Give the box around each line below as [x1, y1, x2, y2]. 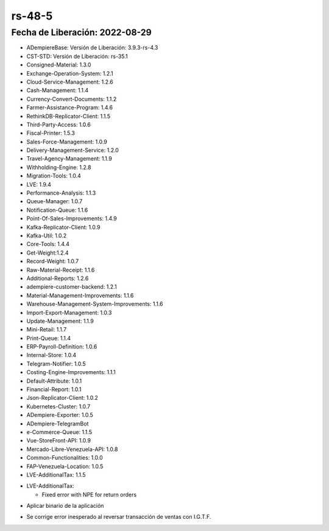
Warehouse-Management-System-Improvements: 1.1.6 [26, 300, 164, 308]
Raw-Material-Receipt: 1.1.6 [26, 266, 95, 273]
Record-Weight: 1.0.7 [26, 258, 79, 265]
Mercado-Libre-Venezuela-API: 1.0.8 [26, 446, 118, 453]
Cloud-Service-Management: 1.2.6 [26, 78, 114, 85]
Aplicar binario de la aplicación [26, 502, 104, 510]
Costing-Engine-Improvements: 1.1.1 [26, 369, 116, 376]
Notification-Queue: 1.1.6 [26, 206, 88, 214]
